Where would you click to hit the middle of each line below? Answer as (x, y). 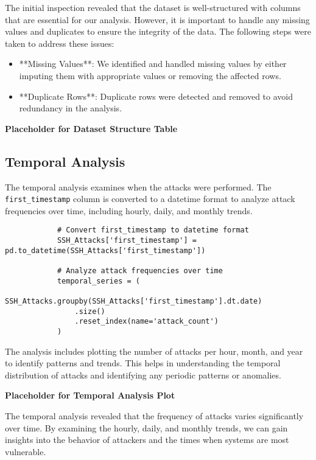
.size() (90, 311)
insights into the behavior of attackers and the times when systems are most (147, 440)
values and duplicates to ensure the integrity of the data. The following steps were (158, 31)
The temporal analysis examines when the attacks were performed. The (138, 186)
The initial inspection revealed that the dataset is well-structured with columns (153, 7)
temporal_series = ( (98, 281)
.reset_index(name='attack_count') (146, 322)
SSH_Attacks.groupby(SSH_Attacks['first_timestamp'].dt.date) (134, 301)
